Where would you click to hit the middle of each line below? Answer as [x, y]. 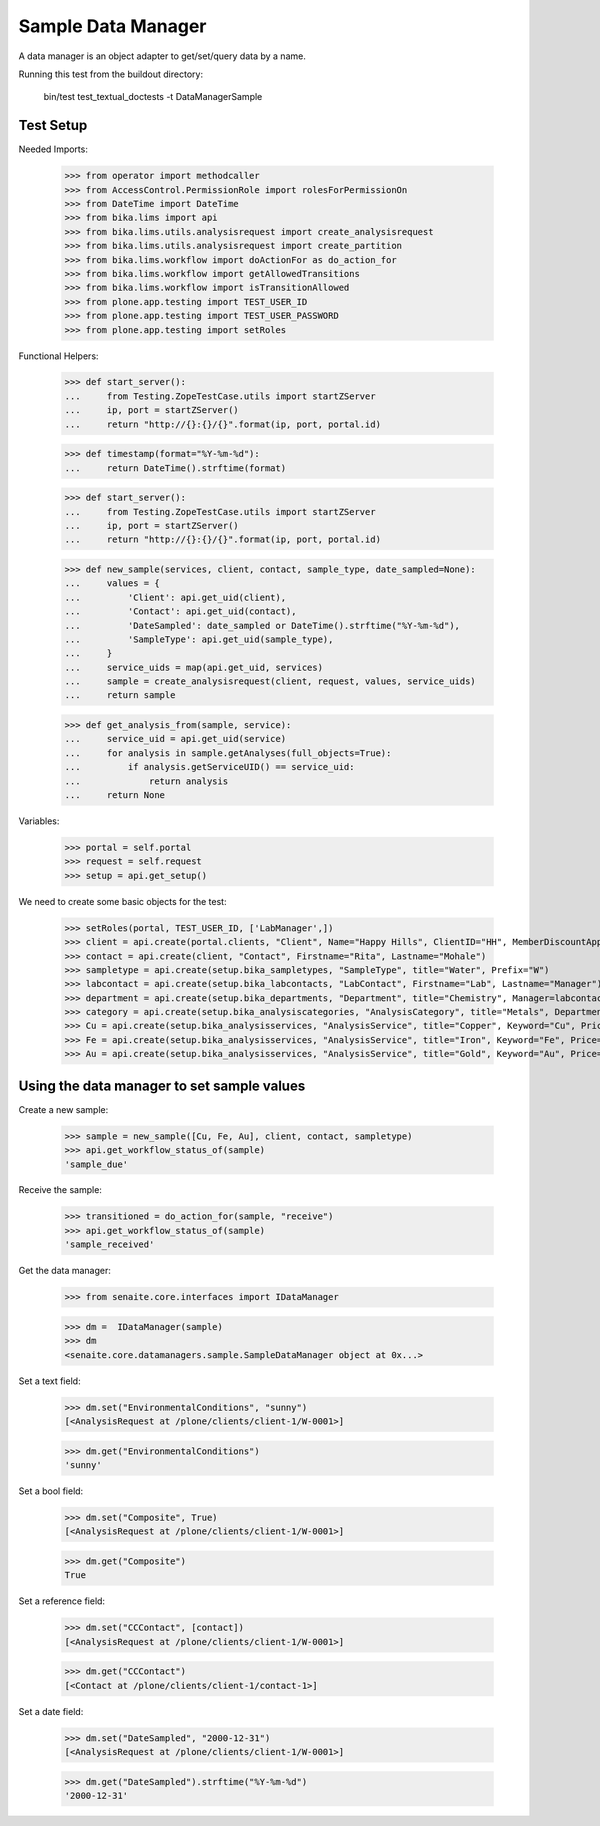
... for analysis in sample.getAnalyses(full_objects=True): [228, 753]
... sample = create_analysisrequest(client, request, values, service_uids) [270, 681]
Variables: [39, 821]
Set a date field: [51, 1711]
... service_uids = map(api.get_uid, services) [194, 667]
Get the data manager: [65, 1271]
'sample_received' [109, 1244]
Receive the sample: [60, 1190]
